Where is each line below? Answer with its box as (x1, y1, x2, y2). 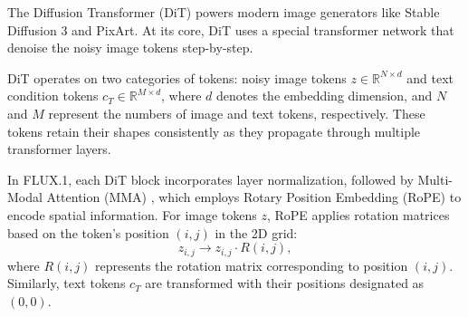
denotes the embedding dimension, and (216, 86, 433, 105)
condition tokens (7, 86, 99, 105)
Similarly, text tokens (7, 274, 126, 293)
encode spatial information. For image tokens (7, 205, 257, 224)
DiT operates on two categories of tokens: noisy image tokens (7, 68, 347, 87)
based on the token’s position (7, 223, 169, 242)
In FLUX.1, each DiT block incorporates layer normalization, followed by (7, 169, 414, 188)
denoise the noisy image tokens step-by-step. (7, 38, 253, 57)
